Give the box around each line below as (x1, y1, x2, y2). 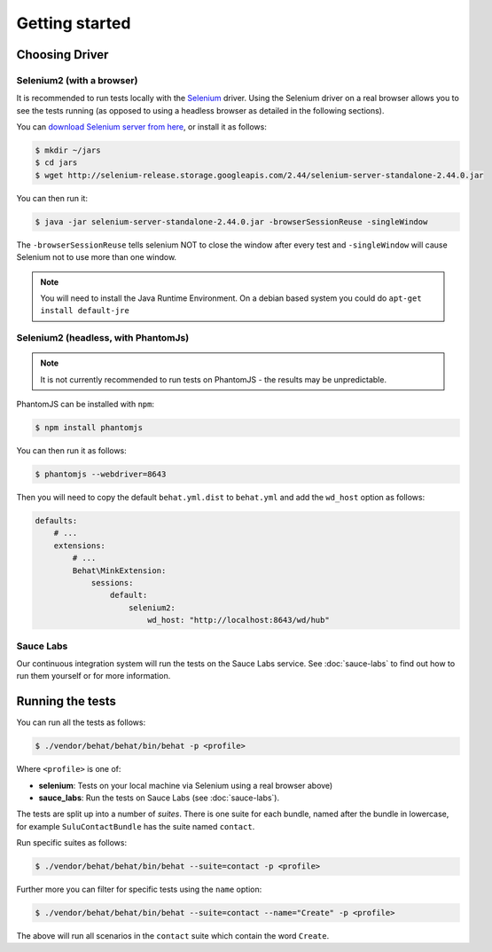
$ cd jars (35, 158, 78, 168)
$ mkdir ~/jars (35, 146, 101, 155)
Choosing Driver (16, 47, 109, 62)
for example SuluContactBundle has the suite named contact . (16, 821, 255, 831)
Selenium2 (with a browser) (16, 74, 138, 86)
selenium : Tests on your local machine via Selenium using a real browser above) (38, 780, 333, 791)
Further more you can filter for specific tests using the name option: (16, 884, 262, 895)
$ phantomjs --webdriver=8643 (35, 469, 167, 479)
